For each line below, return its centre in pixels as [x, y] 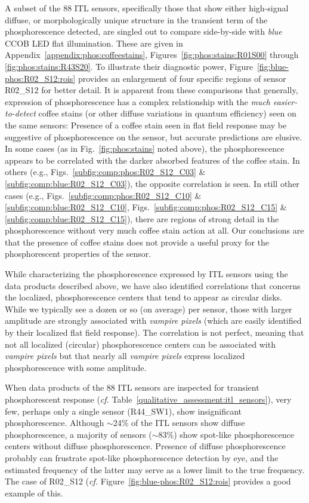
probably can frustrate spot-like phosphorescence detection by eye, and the [142, 457]
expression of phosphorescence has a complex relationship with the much [137, 101]
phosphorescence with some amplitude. [76, 367]
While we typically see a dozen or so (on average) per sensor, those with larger [149, 309]
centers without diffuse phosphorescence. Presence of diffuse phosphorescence [145, 446]
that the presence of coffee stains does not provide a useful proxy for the [137, 242]
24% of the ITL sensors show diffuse [179, 423]
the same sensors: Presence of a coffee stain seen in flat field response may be [146, 125]
